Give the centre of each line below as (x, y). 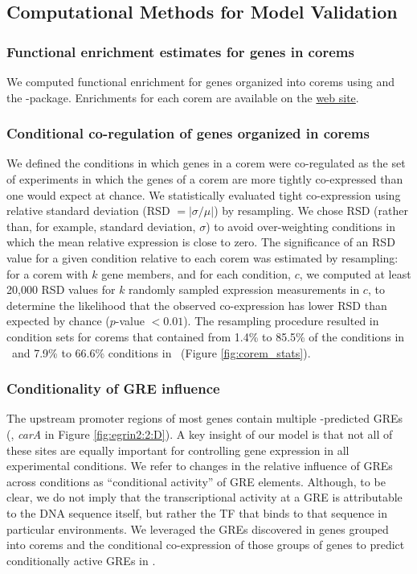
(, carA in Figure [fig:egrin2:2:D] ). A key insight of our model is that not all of (200, 434)
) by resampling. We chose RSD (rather (311, 211)
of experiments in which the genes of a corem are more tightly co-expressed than (205, 179)
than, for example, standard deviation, (101, 226)
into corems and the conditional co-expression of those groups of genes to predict (206, 545)
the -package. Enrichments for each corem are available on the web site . (183, 97)
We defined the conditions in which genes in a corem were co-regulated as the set (206, 163)
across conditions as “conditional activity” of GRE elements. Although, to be (196, 481)
